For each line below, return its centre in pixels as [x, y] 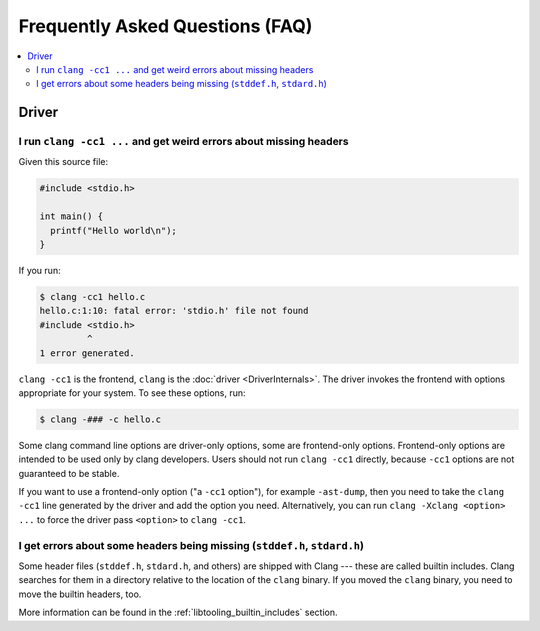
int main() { [71, 216]
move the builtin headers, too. [80, 594]
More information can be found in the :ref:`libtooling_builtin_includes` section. [178, 612]
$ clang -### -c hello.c [100, 419]
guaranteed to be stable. [69, 473]
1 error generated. [87, 353]
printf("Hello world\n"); [113, 230]
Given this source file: [63, 162]
